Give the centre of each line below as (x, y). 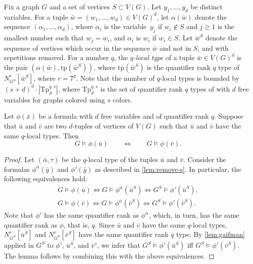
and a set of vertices (80, 6)
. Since (105, 224)
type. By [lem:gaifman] (211, 234)
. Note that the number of (115, 78)
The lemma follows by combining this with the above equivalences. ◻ (109, 256)
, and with (213, 48)
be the (71, 159)
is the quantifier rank (179, 67)
